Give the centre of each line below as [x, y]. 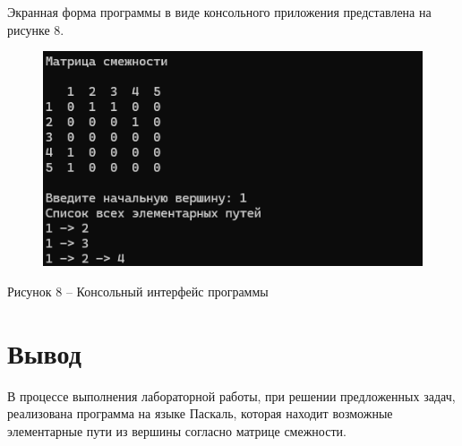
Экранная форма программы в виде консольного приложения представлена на [219, 12]
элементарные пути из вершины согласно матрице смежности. [177, 430]
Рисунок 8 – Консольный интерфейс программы [138, 291]
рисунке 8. [36, 29]
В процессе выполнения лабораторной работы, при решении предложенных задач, [231, 395]
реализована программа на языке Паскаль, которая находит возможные [200, 413]
